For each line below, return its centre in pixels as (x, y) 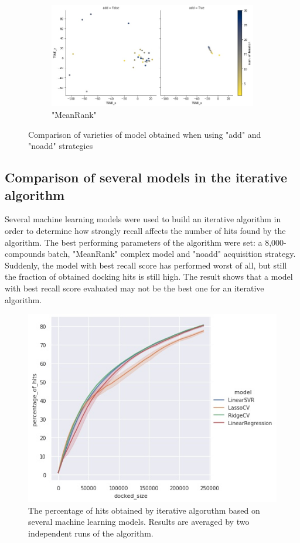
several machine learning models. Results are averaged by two (139, 522)
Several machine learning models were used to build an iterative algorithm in (143, 219)
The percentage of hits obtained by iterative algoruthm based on (144, 510)
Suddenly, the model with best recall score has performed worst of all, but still (146, 265)
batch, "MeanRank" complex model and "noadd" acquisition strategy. (172, 254)
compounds (25, 254)
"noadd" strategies (61, 146)
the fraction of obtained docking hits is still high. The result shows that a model (149, 276)
